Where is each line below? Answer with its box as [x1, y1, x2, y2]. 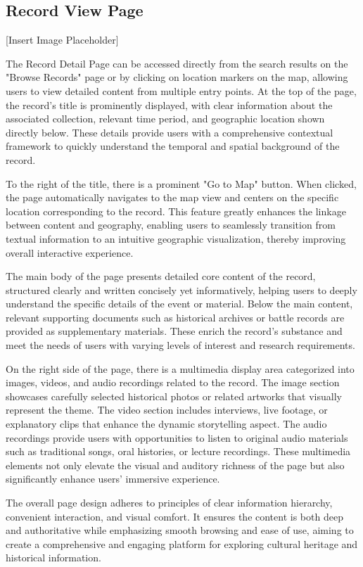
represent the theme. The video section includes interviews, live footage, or [6, 402, 328, 417]
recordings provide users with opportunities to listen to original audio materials [6, 430, 348, 445]
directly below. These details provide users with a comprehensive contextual [6, 125, 333, 139]
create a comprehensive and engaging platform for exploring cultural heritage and [6, 536, 358, 551]
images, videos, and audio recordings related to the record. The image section [6, 375, 340, 390]
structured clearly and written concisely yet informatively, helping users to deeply [6, 282, 357, 297]
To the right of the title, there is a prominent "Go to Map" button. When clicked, [6, 176, 357, 191]
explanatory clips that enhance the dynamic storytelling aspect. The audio [6, 416, 327, 431]
